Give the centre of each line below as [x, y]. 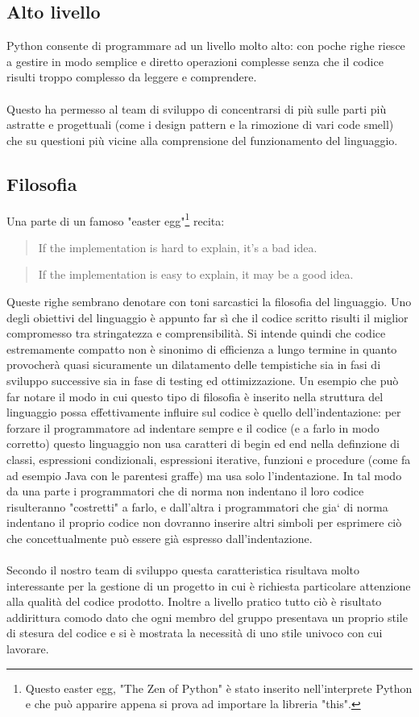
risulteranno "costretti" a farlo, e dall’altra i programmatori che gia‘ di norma [197, 506]
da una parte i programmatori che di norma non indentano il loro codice [185, 491]
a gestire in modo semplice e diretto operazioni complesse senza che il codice [195, 61]
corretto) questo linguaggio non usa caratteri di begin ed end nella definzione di [203, 443]
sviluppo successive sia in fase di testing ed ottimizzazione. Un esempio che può [203, 380]
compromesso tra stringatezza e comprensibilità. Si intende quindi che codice [196, 333]
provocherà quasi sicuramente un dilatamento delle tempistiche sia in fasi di [194, 365]
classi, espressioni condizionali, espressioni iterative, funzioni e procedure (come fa [209, 459]
